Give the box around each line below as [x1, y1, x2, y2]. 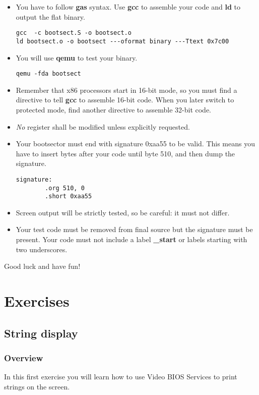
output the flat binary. [16, 11, 85, 22]
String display [4, 325, 78, 341]
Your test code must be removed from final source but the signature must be [16, 224, 253, 235]
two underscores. [16, 244, 68, 254]
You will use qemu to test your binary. [16, 52, 138, 63]
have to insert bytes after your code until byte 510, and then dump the [16, 148, 235, 158]
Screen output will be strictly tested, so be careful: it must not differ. [16, 207, 230, 217]
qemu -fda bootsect [16, 70, 81, 78]
